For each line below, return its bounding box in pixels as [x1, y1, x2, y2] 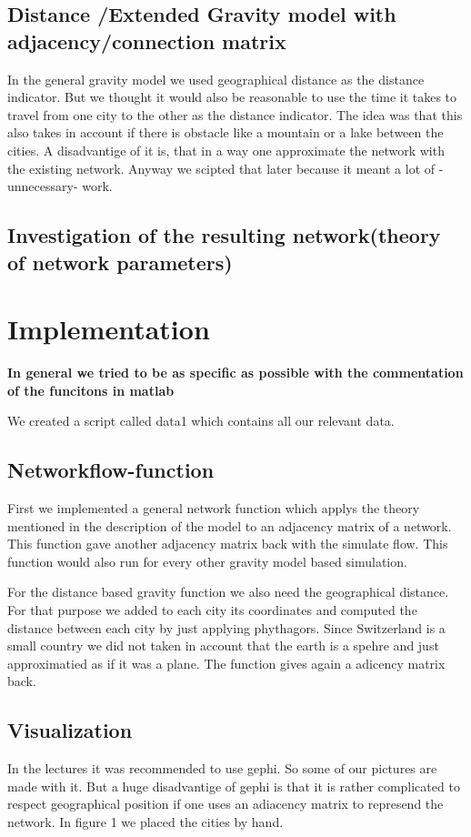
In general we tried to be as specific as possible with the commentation [7, 363, 464, 382]
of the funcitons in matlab [7, 380, 175, 399]
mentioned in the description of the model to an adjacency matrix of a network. [7, 516, 452, 535]
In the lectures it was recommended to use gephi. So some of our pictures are [7, 759, 437, 778]
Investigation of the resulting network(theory [7, 221, 441, 249]
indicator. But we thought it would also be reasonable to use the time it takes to [7, 87, 457, 106]
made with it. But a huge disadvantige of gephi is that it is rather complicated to [7, 776, 460, 795]
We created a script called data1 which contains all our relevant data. [7, 411, 395, 430]
